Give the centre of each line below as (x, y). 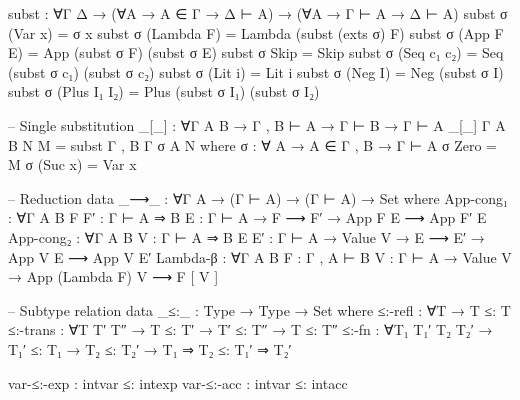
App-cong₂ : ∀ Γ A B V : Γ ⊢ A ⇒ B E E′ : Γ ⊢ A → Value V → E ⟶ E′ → (246, 236)
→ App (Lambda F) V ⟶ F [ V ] (113, 276)
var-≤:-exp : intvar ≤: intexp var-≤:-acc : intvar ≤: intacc (178, 382)
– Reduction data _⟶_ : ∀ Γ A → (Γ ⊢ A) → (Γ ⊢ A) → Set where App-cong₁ (258, 197)
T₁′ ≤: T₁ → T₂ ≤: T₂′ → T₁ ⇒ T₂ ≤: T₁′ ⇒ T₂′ (150, 348)
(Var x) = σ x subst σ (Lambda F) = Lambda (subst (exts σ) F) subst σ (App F (256, 32)
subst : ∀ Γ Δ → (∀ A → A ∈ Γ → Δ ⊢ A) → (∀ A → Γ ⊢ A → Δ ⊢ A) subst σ (258, 13)
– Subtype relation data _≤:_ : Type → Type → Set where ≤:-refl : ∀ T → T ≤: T (259, 309)
